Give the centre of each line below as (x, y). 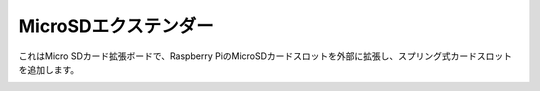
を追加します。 (49, 69)
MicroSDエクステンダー (116, 26)
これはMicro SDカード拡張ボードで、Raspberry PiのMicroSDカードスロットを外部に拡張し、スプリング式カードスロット (265, 56)
